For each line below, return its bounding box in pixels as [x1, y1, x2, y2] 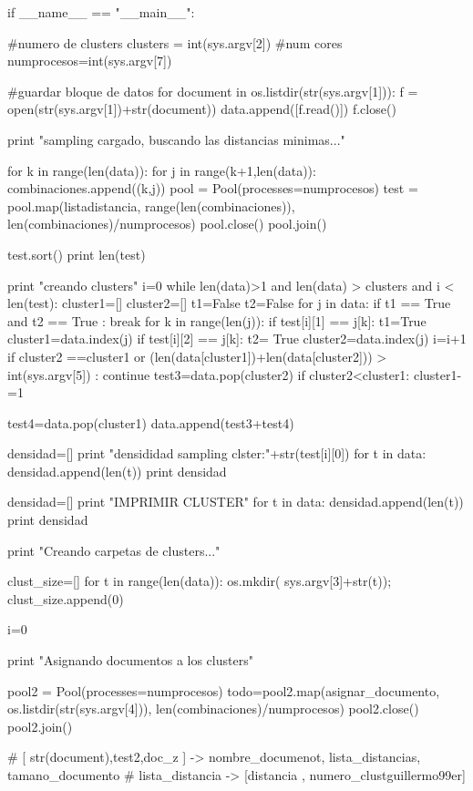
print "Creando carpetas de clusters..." [7, 540, 221, 560]
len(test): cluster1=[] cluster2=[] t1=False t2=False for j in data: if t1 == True [7, 293, 451, 313]
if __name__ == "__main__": [7, 3, 195, 21]
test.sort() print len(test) [7, 244, 146, 263]
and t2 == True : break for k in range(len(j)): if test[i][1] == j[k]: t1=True [7, 311, 427, 330]
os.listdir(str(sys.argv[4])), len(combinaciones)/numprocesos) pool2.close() [7, 699, 419, 718]
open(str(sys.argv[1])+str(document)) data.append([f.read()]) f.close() [7, 99, 396, 118]
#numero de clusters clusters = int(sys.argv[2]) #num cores [7, 33, 343, 52]
